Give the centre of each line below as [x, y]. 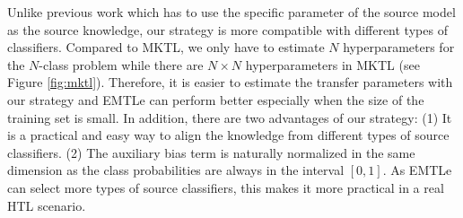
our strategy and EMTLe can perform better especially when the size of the [216, 99]
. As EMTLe [417, 170]
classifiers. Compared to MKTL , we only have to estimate [166, 47]
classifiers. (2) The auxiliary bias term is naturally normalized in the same [211, 152]
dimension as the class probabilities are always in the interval [176, 170]
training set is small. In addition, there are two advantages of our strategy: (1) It [230, 117]
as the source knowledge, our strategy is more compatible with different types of [227, 29]
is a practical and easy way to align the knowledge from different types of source [228, 135]
